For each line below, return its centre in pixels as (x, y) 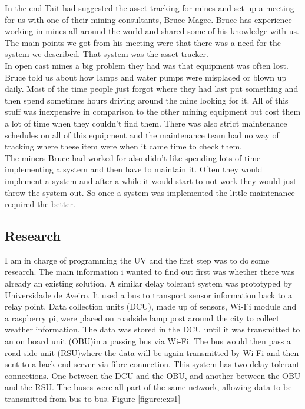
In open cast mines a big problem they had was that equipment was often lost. (147, 65)
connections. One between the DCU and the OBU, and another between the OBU (153, 375)
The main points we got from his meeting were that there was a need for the (143, 42)
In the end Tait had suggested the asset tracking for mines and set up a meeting (150, 8)
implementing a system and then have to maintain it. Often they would (134, 169)
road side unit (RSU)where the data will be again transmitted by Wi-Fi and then (152, 352)
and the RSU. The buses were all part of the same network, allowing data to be (148, 387)
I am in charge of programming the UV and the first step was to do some (137, 260)
